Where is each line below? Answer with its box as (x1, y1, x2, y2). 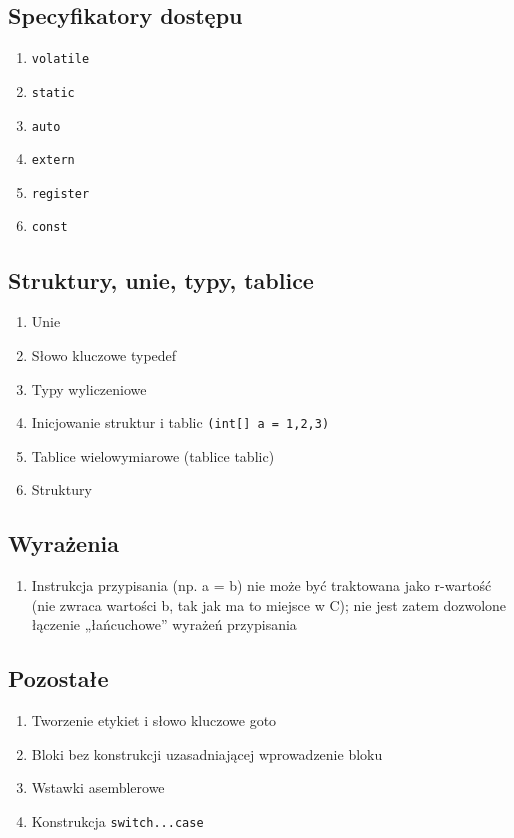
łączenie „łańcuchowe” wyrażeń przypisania (31, 614, 297, 635)
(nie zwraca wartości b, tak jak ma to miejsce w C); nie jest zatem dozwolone (31, 594, 507, 615)
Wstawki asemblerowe (31, 777, 165, 798)
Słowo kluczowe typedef (31, 344, 177, 365)
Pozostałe (8, 663, 109, 694)
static (31, 85, 75, 100)
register (31, 186, 90, 201)
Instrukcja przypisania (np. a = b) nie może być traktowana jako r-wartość (31, 575, 492, 596)
